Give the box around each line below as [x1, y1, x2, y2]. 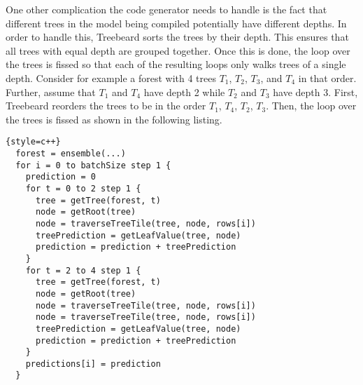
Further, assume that [6, 84, 96, 99]
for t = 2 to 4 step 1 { [25, 265, 141, 276]
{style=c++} [6, 137, 61, 147]
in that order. [298, 70, 357, 85]
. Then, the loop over [266, 98, 357, 113]
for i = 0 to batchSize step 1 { [15, 160, 171, 170]
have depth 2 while [143, 84, 225, 99]
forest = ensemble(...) [15, 149, 126, 158]
